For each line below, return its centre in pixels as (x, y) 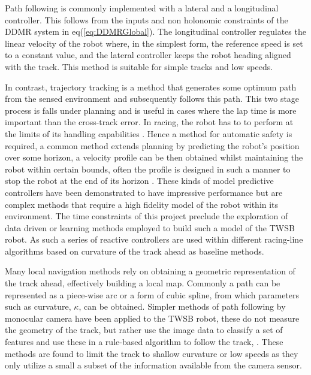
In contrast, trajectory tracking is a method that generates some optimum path (151, 87)
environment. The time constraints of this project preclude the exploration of (147, 216)
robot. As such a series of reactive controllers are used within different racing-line (154, 239)
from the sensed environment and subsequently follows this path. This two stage (152, 99)
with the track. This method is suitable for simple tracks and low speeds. (139, 66)
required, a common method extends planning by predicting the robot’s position (152, 145)
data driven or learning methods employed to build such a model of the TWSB (150, 227)
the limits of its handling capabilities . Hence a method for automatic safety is (149, 133)
